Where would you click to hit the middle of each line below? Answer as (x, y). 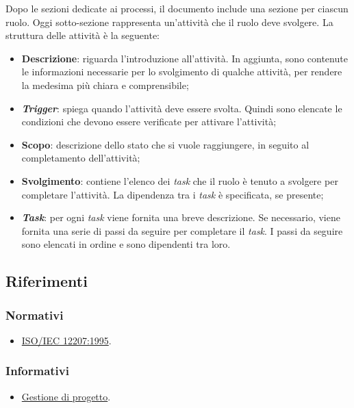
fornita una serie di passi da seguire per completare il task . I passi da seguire (182, 230)
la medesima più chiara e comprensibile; (105, 85)
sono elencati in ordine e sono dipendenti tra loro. (126, 244)
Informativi (37, 371)
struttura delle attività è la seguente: (83, 35)
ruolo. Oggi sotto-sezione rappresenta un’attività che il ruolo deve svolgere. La (169, 22)
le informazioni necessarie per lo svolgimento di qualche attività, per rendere (182, 72)
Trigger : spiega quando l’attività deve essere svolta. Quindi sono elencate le (182, 108)
